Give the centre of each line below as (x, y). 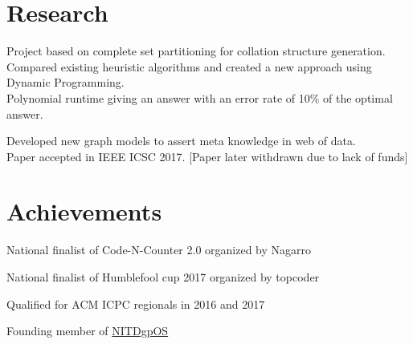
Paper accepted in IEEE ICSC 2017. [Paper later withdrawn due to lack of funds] (207, 156)
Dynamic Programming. (65, 82)
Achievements (84, 211)
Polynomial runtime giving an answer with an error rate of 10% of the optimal (200, 97)
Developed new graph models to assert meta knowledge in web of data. (181, 141)
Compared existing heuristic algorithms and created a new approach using (189, 66)
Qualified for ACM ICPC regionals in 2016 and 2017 (136, 304)
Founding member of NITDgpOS (88, 331)
